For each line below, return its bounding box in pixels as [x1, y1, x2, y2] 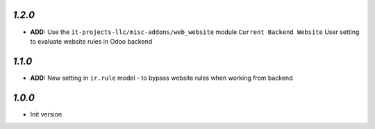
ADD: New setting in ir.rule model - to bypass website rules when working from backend [30, 74, 293, 82]
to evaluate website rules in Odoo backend [30, 37, 153, 45]
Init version [30, 110, 62, 118]
